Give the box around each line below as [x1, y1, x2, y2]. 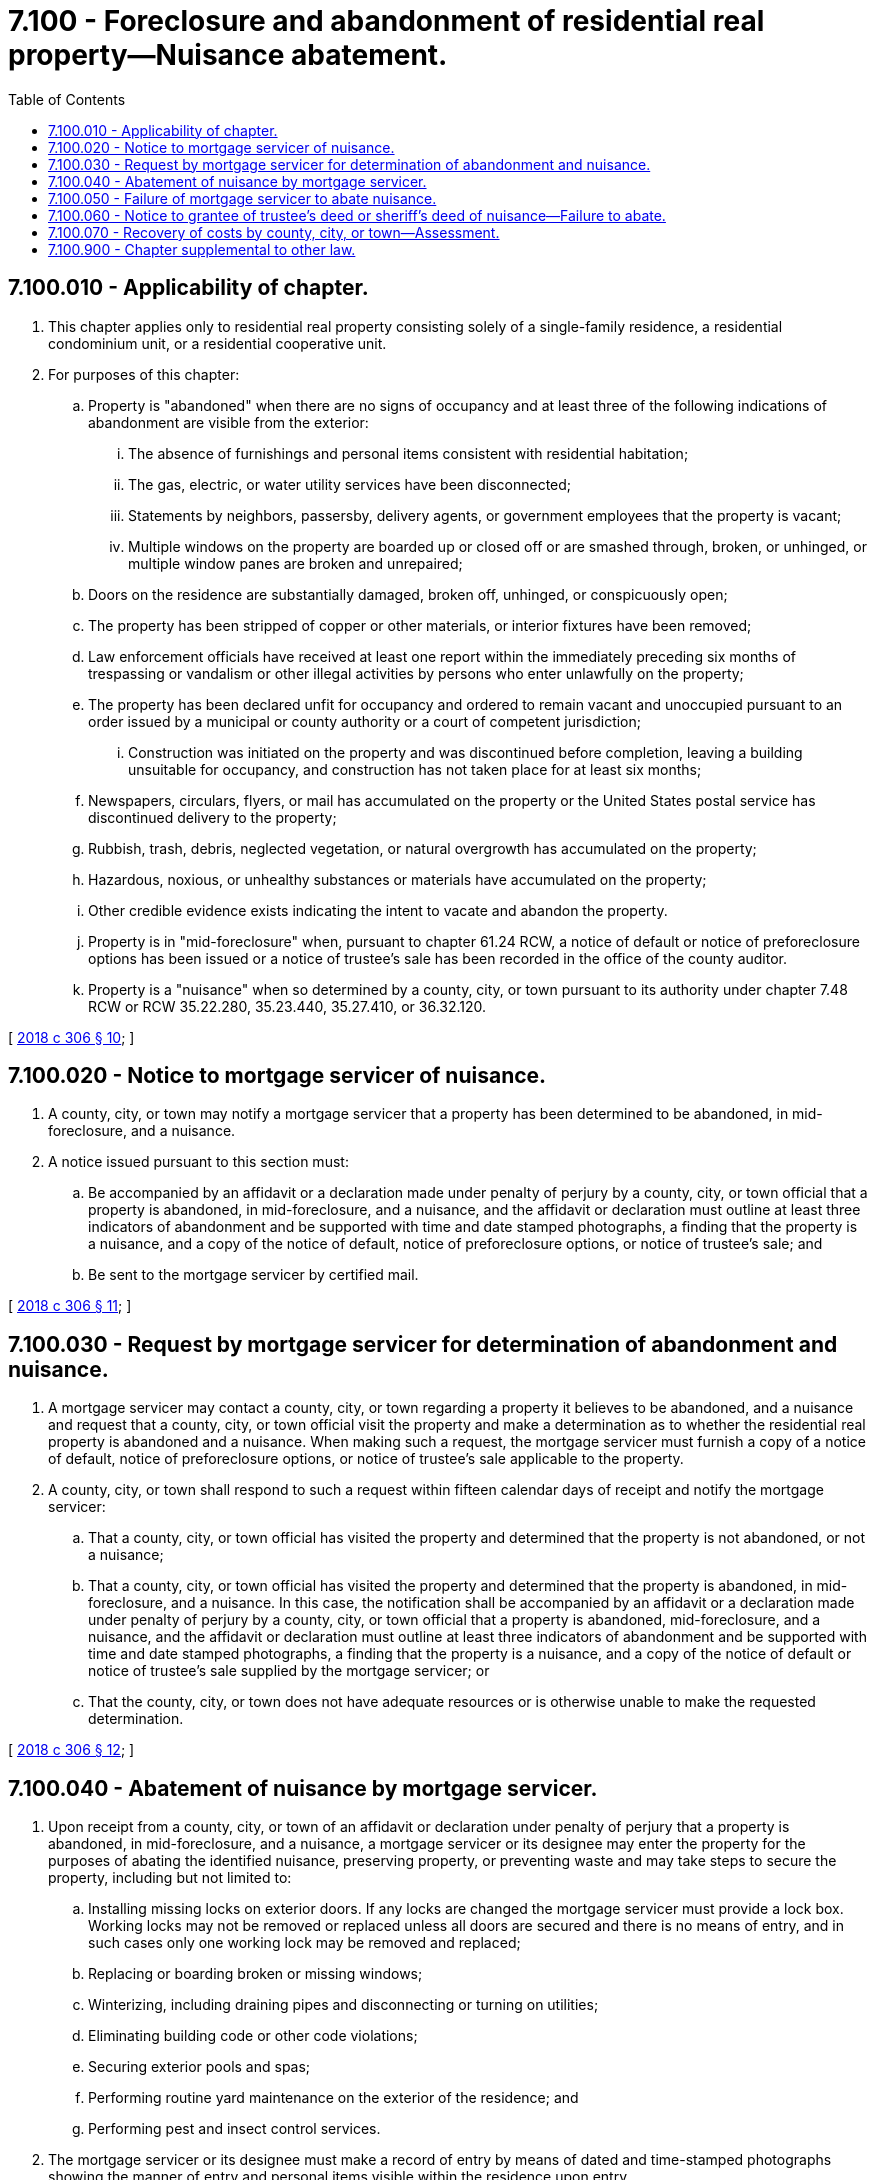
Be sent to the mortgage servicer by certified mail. [88, 1266, 419, 1284]
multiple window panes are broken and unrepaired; [128, 554, 463, 572]
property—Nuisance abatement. [8, 38, 448, 72]
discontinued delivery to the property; [88, 808, 337, 826]
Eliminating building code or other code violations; [88, 2027, 418, 2045]
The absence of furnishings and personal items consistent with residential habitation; [128, 444, 689, 462]
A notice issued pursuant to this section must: [48, 1153, 349, 1171]
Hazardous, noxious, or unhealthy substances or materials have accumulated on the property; [88, 870, 707, 888]
